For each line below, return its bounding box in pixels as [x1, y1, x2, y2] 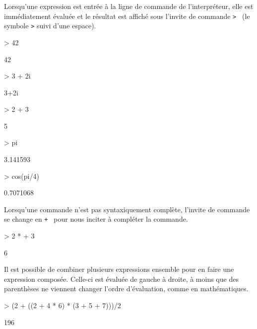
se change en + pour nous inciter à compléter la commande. [4, 214, 188, 224]
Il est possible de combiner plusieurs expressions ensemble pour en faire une [4, 264, 234, 274]
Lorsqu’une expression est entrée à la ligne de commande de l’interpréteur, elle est [4, 1, 254, 11]
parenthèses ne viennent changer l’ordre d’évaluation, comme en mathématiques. [4, 283, 249, 294]
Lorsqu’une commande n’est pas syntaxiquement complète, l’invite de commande [4, 204, 250, 214]
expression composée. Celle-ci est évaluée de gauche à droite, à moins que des [4, 273, 239, 284]
